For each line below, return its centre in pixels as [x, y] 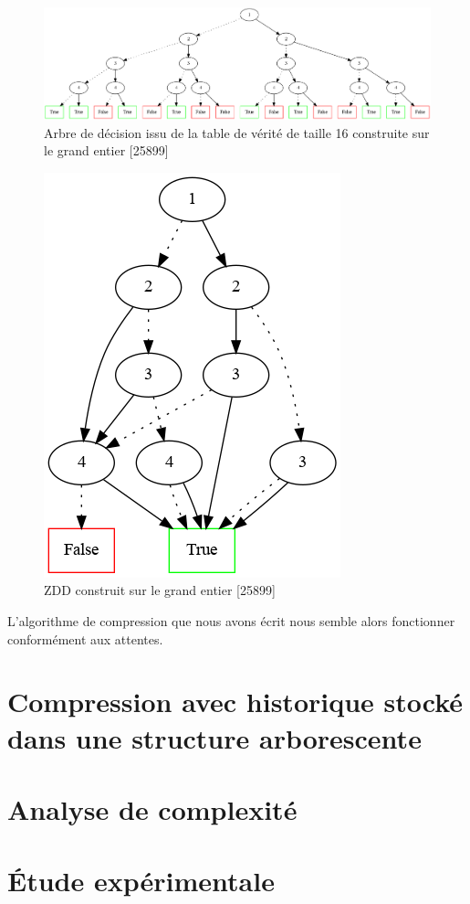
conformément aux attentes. [85, 638]
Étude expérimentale [141, 881]
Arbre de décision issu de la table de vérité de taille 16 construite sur [237, 132]
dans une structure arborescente [214, 737]
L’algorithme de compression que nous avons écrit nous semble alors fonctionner [231, 621]
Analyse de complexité [152, 809]
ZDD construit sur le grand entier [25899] [160, 590]
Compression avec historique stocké [235, 702]
